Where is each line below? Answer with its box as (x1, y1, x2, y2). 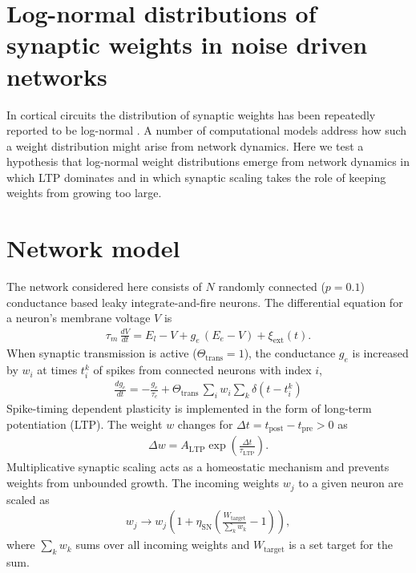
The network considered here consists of (6, 278, 202, 295)
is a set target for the (289, 536, 393, 553)
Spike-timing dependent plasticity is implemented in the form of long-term (6, 400, 372, 417)
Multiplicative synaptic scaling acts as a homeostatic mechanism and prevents (6, 458, 390, 475)
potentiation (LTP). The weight (6, 415, 163, 432)
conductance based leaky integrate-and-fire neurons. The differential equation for (6, 293, 403, 310)
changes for (177, 415, 233, 432)
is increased (352, 345, 409, 361)
